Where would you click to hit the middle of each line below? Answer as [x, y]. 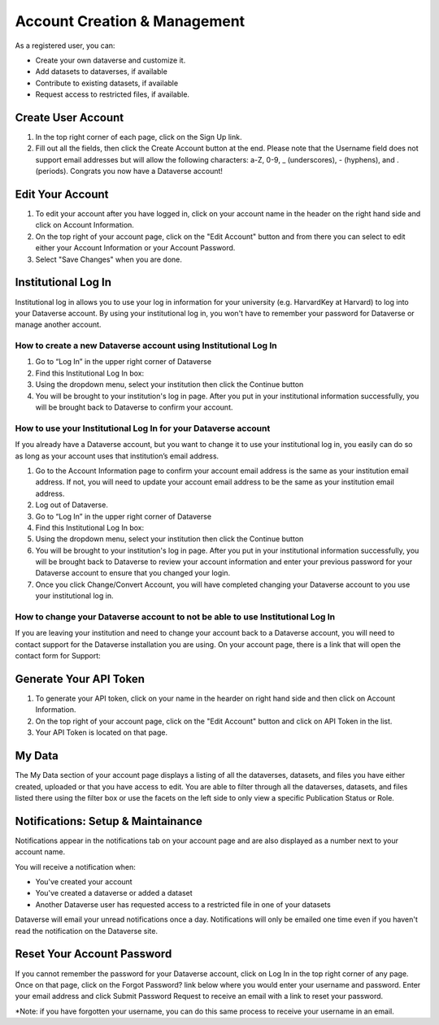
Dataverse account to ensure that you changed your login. [133, 573]
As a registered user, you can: [65, 46]
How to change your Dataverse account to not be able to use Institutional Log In [175, 617]
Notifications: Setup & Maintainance [109, 821]
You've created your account [84, 882]
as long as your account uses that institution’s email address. [117, 456]
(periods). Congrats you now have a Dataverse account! [129, 172]
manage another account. [58, 324]
